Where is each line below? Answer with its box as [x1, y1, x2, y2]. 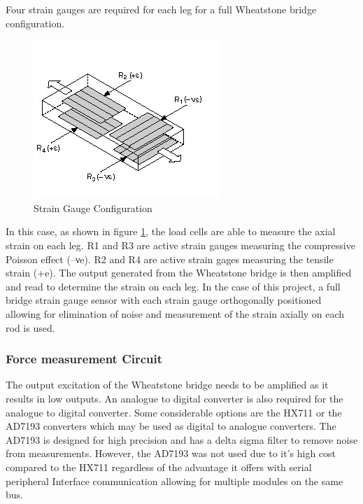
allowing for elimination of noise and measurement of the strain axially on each [6, 306, 345, 321]
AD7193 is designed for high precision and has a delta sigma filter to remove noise [6, 432, 358, 447]
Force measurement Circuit [6, 350, 163, 367]
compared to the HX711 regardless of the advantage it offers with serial [6, 459, 312, 474]
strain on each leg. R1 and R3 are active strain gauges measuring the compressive [6, 237, 355, 252]
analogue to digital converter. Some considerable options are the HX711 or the [6, 405, 342, 419]
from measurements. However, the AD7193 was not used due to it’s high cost [6, 446, 336, 461]
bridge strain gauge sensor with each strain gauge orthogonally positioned [6, 293, 322, 307]
